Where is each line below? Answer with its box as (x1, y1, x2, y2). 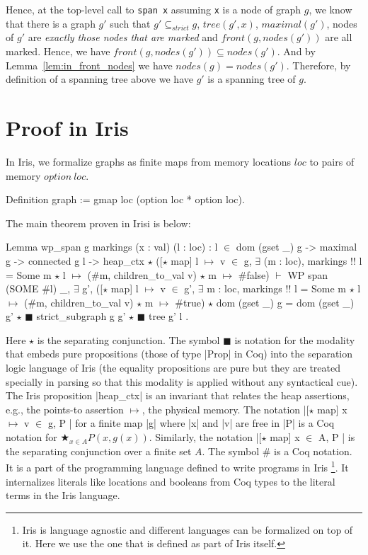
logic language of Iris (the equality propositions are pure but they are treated (6, 360, 340, 375)
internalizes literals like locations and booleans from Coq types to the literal (6, 474, 335, 488)
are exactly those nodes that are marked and (28, 30, 218, 45)
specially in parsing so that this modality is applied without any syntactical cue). (6, 374, 358, 389)
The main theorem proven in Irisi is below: (6, 215, 191, 230)
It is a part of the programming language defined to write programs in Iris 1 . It (6, 458, 349, 475)
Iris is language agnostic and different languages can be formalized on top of (22, 522, 353, 537)
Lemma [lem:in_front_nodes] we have (6, 57, 173, 72)
